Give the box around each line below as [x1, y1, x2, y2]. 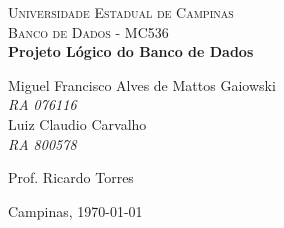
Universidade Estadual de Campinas [8, 2, 234, 22]
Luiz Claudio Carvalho [8, 113, 147, 134]
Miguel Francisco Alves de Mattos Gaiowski [8, 74, 276, 95]
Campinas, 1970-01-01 [8, 200, 143, 221]
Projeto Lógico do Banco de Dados [8, 41, 254, 62]
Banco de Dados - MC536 [8, 21, 169, 42]
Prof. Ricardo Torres [8, 167, 134, 188]
